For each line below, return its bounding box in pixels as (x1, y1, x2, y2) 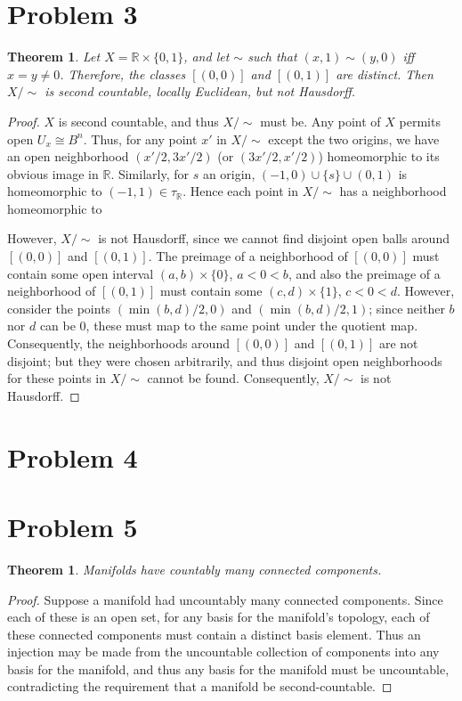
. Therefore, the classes (60, 64, 186, 83)
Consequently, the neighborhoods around (7, 334, 230, 353)
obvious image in (7, 164, 99, 183)
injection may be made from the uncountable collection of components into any (7, 642, 440, 661)
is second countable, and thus (58, 111, 219, 130)
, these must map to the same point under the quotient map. (85, 316, 418, 335)
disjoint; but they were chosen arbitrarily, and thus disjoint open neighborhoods (7, 351, 442, 370)
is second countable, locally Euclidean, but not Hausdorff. (45, 82, 356, 101)
